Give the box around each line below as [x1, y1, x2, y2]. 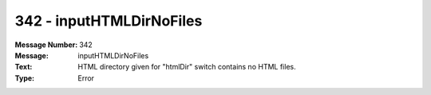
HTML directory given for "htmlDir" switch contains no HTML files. [77, 62, 296, 72]
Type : [14, 73, 35, 83]
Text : [14, 62, 33, 72]
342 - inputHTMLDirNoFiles [14, 12, 203, 30]
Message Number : [14, 40, 78, 49]
